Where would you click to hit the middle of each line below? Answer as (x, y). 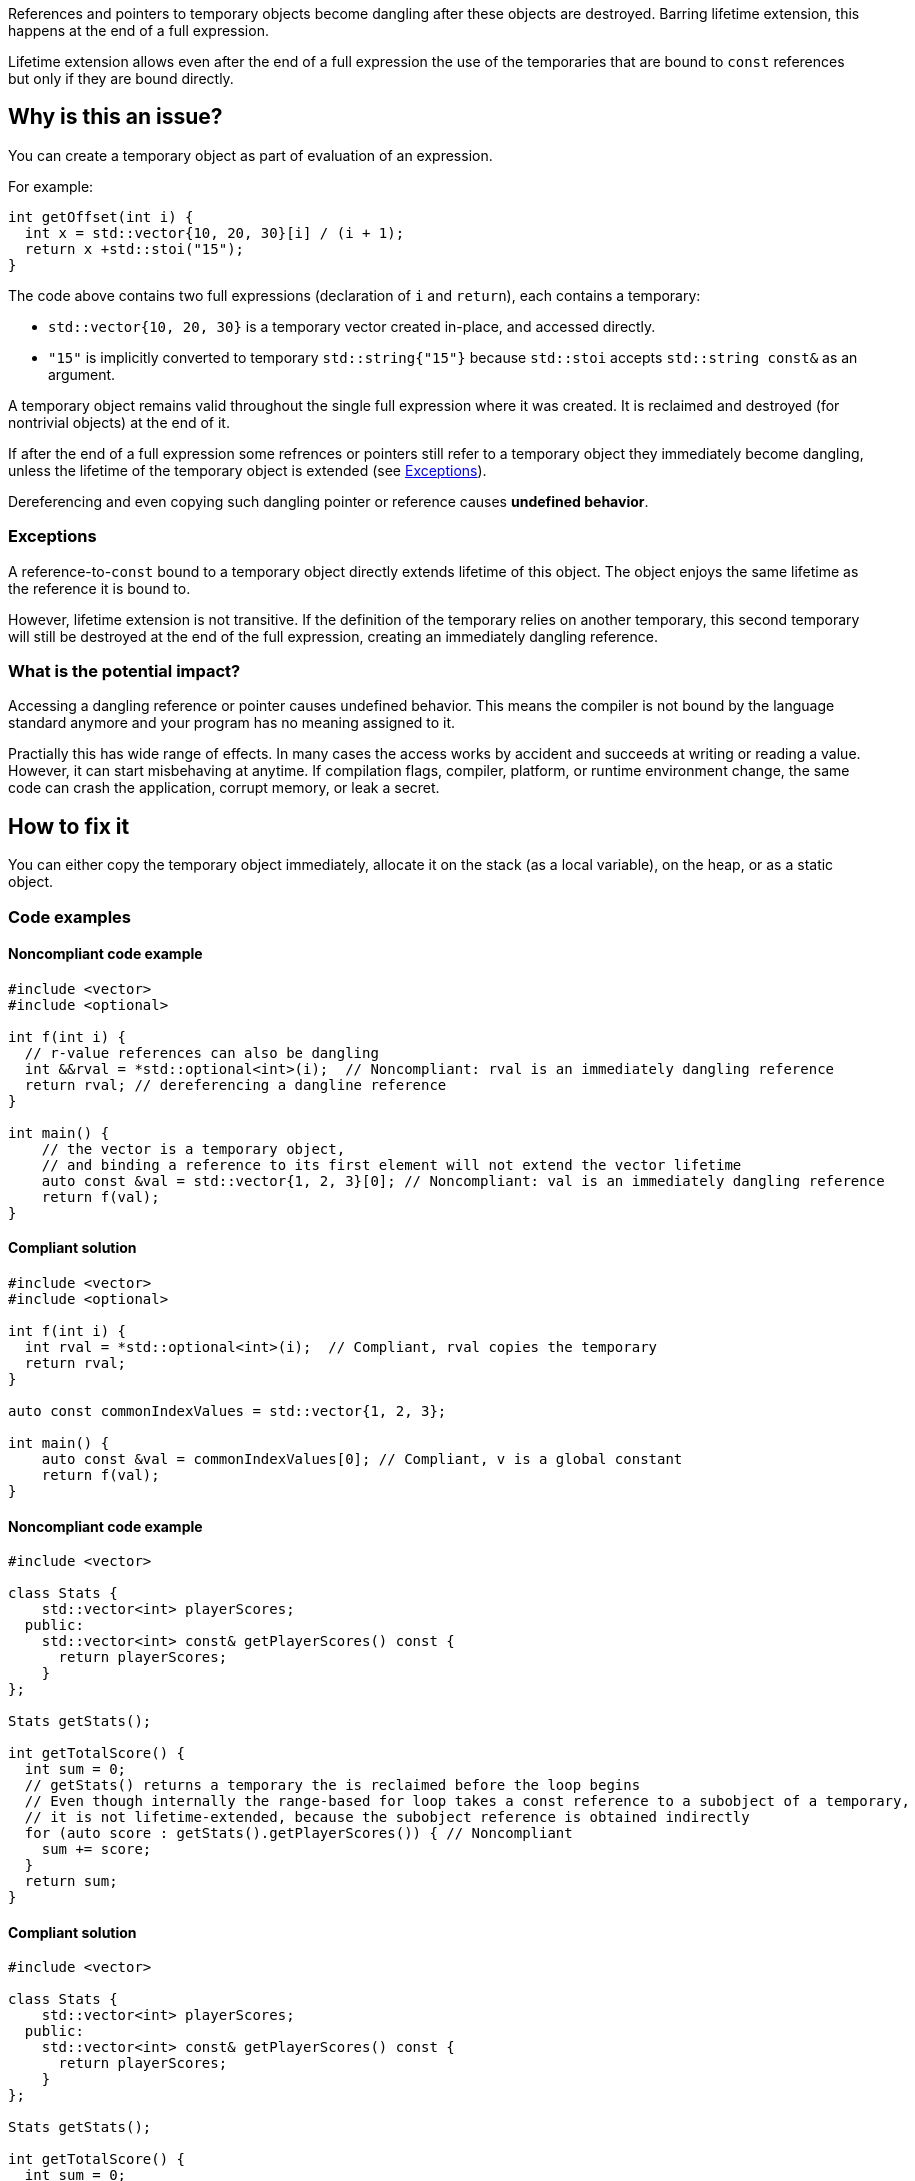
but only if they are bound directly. (121, 78)
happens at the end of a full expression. (138, 30)
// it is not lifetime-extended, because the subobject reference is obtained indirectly (387, 1817)
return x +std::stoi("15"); (134, 248)
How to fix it (69, 826)
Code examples (70, 916)
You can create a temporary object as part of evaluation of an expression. (250, 155)
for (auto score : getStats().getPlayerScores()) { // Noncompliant (298, 1833)
